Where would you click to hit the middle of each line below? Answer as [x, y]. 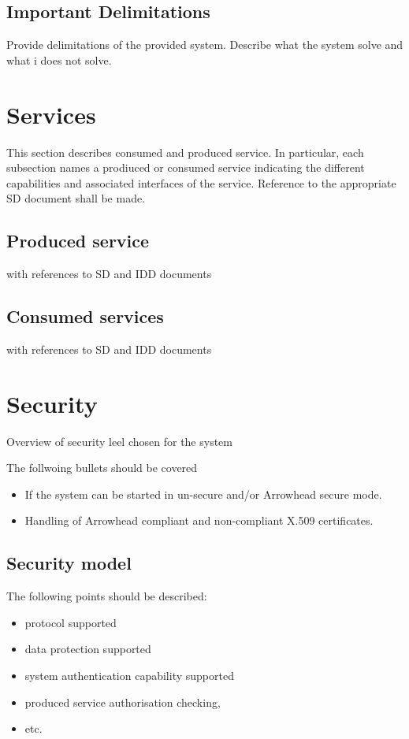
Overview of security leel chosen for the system [119, 441]
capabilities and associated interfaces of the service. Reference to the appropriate [201, 182]
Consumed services [85, 316]
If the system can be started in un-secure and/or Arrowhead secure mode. [203, 494]
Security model [69, 563]
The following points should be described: [107, 596]
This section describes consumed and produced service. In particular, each [185, 152]
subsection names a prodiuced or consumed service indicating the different [186, 167]
